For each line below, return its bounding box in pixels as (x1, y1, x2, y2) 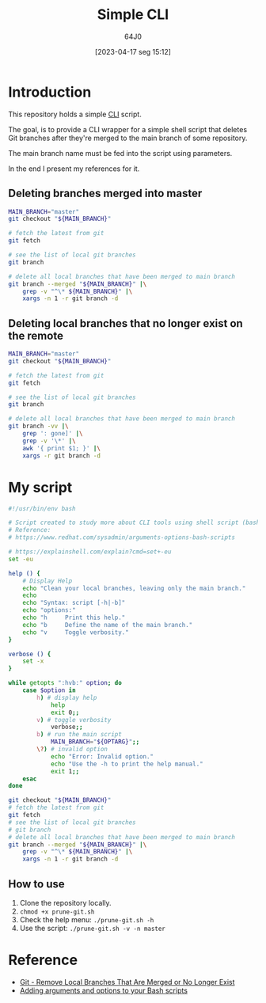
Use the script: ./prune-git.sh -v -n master (19, 923, 166, 933)
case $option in (22, 686, 77, 694)
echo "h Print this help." (22, 614, 126, 621)
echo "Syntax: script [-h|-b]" (22, 599, 126, 607)
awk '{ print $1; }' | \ (22, 444, 101, 452)
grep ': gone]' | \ (22, 430, 83, 438)
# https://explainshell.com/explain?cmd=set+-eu (8, 548, 172, 556)
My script (8, 478, 73, 496)
